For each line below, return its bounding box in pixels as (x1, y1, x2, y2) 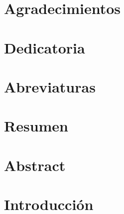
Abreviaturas (4, 76, 96, 96)
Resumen (4, 115, 68, 136)
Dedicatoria (4, 37, 85, 57)
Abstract (4, 154, 66, 175)
